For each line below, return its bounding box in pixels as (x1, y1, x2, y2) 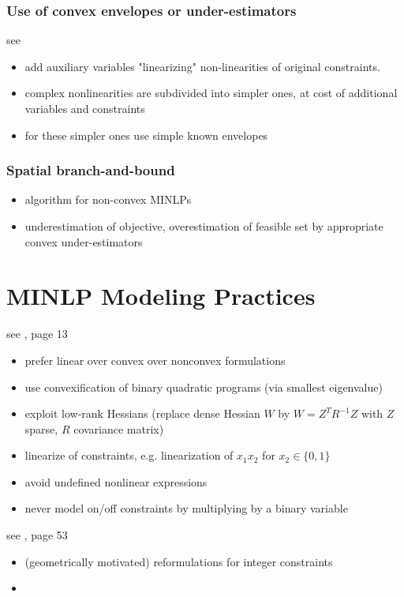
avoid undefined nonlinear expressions (24, 473, 208, 490)
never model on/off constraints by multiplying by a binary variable (24, 500, 348, 516)
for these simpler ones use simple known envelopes (24, 126, 268, 143)
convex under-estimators (24, 233, 143, 250)
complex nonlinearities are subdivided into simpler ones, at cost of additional (24, 84, 398, 101)
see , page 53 (6, 527, 68, 543)
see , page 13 (6, 325, 68, 342)
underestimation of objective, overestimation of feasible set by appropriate (24, 218, 383, 234)
